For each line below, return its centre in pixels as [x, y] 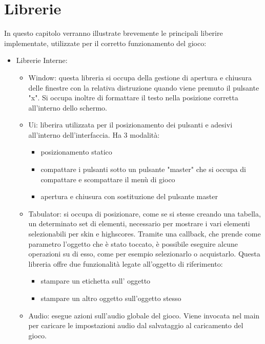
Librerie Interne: [42, 60]
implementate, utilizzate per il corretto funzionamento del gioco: [105, 43]
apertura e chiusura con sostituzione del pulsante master [129, 196]
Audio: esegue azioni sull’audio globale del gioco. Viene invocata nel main [144, 315]
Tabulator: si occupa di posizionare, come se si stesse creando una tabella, [145, 213]
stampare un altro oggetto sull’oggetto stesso [111, 298]
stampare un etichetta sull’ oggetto [96, 281]
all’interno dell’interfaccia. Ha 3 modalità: [94, 134]
